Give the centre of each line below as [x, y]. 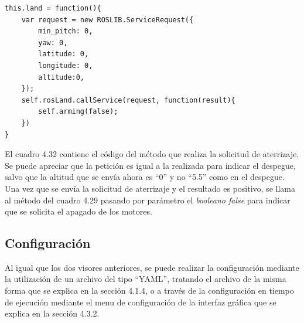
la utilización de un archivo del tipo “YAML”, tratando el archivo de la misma [146, 279]
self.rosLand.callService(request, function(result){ [128, 100]
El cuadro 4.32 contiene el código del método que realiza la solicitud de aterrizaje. [152, 154]
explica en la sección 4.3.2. [52, 313]
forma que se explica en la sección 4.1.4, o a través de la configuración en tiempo [149, 290]
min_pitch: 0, [66, 31]
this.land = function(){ [53, 8]
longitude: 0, [66, 65]
